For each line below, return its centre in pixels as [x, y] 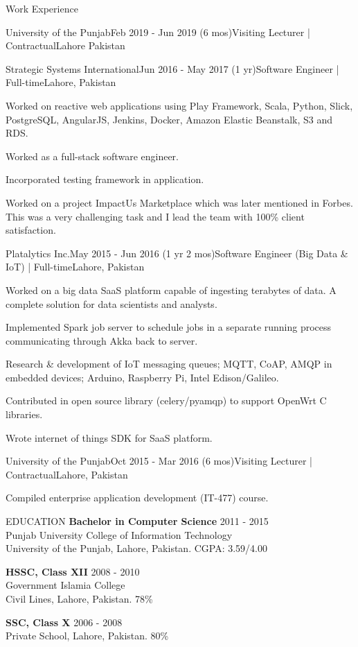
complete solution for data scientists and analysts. [111, 303]
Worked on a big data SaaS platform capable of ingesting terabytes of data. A [171, 290]
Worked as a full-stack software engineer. [92, 156]
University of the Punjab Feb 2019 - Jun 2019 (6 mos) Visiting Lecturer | [158, 32]
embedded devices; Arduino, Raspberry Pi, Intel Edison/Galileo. [142, 377]
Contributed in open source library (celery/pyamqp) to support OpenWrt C [166, 400]
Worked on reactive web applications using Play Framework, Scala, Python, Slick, [179, 105]
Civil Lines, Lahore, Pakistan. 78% [79, 598]
